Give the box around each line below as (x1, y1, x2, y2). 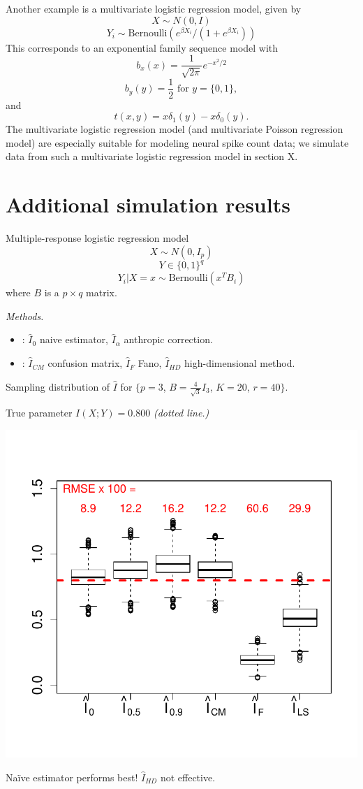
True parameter (6, 405, 73, 420)
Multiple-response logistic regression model (6, 231, 189, 245)
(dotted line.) (153, 405, 209, 420)
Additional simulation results (6, 190, 290, 219)
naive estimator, (39, 332, 108, 347)
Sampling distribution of (6, 379, 110, 393)
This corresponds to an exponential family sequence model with (6, 40, 279, 55)
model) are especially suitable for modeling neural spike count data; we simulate (6, 135, 349, 150)
